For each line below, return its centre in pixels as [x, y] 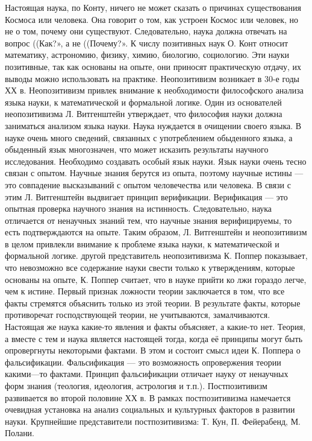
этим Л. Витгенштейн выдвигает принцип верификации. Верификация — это [146, 196]
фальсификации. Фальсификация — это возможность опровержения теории [143, 362]
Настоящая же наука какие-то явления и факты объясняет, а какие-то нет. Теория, [155, 327]
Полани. [20, 433]
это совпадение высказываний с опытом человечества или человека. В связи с [148, 184]
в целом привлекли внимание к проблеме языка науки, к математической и [142, 243]
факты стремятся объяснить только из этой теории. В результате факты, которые [153, 303]
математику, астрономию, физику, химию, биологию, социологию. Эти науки [147, 55]
